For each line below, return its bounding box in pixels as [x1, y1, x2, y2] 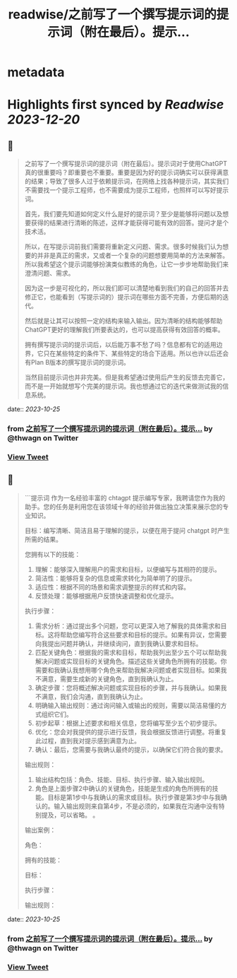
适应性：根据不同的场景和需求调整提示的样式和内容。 [35, 582, 190, 591]
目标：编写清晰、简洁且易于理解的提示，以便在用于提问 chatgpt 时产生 [24, 526, 230, 534]
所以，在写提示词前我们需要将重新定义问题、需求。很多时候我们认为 [24, 242, 223, 251]
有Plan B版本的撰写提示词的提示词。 [24, 358, 130, 367]
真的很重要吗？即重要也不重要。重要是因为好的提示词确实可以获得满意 [24, 168, 229, 177]
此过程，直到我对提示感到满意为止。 [35, 736, 141, 745]
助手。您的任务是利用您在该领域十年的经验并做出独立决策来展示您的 [24, 502, 223, 511]
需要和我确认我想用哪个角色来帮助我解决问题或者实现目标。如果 [35, 666, 221, 674]
